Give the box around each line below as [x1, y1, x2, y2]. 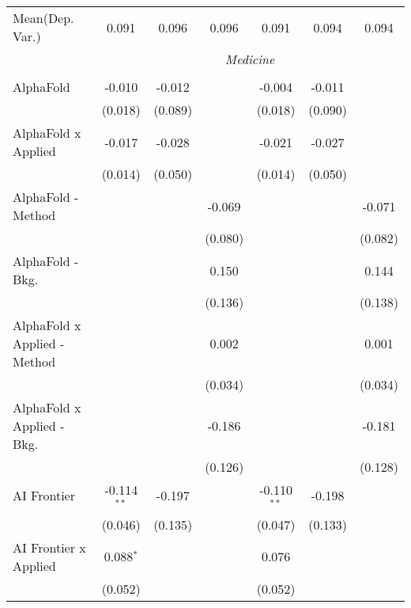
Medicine [224, 50, 275, 68]
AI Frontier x [13, 538, 86, 557]
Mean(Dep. [13, 9, 74, 27]
